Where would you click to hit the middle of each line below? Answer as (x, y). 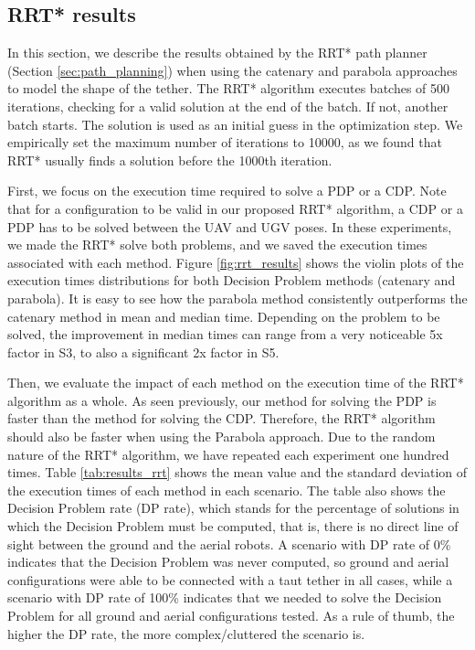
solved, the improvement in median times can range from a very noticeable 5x (225, 334)
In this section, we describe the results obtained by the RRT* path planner (217, 53)
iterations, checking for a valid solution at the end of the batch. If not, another (228, 106)
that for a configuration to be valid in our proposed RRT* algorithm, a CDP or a (235, 208)
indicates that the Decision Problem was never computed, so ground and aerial (228, 562)
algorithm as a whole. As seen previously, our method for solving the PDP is (222, 400)
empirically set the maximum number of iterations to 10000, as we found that (225, 142)
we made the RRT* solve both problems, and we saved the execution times (217, 245)
